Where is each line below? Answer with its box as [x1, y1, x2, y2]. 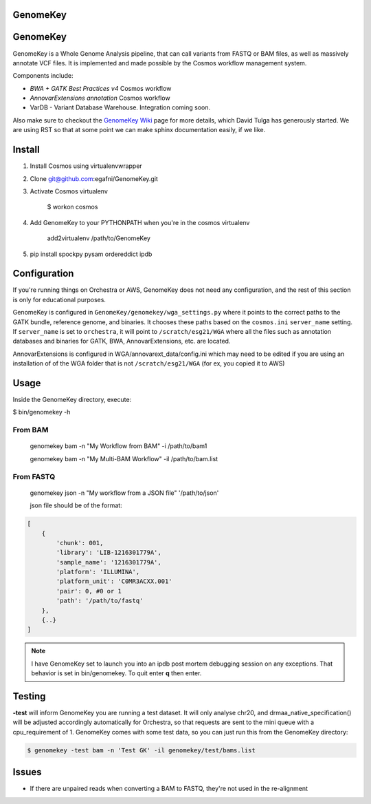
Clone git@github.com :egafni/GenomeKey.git [30, 174, 158, 182]
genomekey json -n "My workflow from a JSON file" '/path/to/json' [30, 489, 219, 497]
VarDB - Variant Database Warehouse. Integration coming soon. [30, 103, 211, 112]
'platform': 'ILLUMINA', [56, 568, 140, 576]
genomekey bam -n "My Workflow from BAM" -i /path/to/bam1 [30, 442, 207, 450]
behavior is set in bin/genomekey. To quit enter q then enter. [31, 669, 202, 677]
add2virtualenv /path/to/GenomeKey [47, 234, 151, 242]
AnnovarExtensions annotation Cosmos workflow [30, 94, 171, 103]
